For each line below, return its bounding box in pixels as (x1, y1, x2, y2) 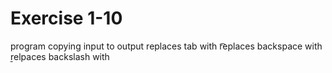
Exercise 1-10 (10, 7, 123, 30)
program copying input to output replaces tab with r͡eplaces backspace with (10, 40, 323, 52)
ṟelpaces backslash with (10, 50, 110, 62)
